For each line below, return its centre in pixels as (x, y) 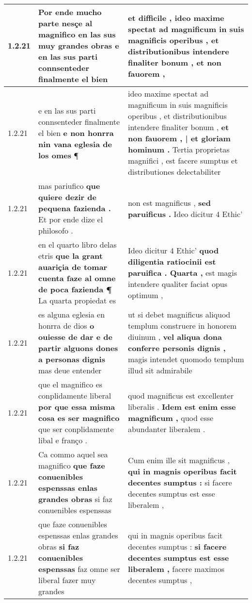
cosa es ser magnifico (79, 418)
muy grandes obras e (79, 45)
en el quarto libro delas (78, 244)
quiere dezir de (67, 197)
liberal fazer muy (67, 580)
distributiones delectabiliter (174, 172)
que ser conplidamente (76, 429)
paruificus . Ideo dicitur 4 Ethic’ (185, 214)
